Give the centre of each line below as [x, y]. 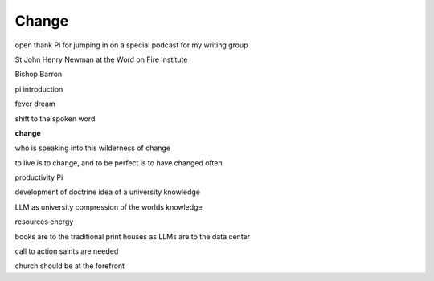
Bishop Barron [39, 74]
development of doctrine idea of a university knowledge [108, 192]
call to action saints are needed [67, 251]
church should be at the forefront [70, 266]
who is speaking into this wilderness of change [93, 148]
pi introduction [39, 89]
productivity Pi [39, 177]
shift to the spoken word [55, 118]
